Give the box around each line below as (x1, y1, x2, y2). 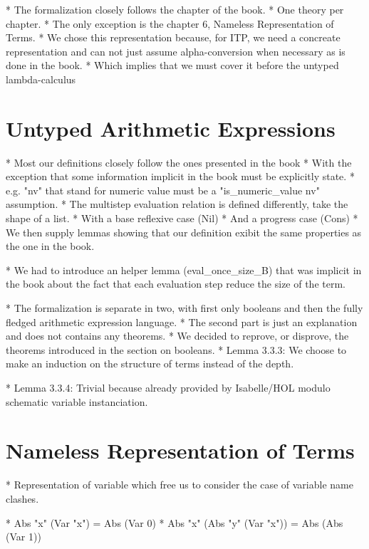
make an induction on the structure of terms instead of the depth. (6, 356, 294, 371)
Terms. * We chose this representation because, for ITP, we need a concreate (6, 30, 341, 45)
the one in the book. (6, 239, 95, 253)
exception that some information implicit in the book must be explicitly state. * (6, 169, 355, 184)
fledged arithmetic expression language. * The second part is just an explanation (6, 314, 358, 329)
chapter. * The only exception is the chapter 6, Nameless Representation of (6, 16, 334, 31)
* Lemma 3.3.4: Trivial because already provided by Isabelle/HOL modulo (6, 380, 331, 394)
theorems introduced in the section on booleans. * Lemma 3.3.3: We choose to (6, 342, 347, 357)
